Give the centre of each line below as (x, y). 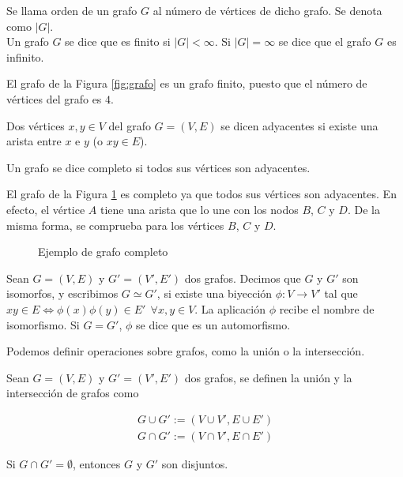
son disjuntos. (195, 463)
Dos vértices (36, 125)
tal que (341, 293)
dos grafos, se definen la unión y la (268, 377)
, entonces (96, 463)
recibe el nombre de (327, 308)
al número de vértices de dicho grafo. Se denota (267, 10)
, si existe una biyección (215, 293)
